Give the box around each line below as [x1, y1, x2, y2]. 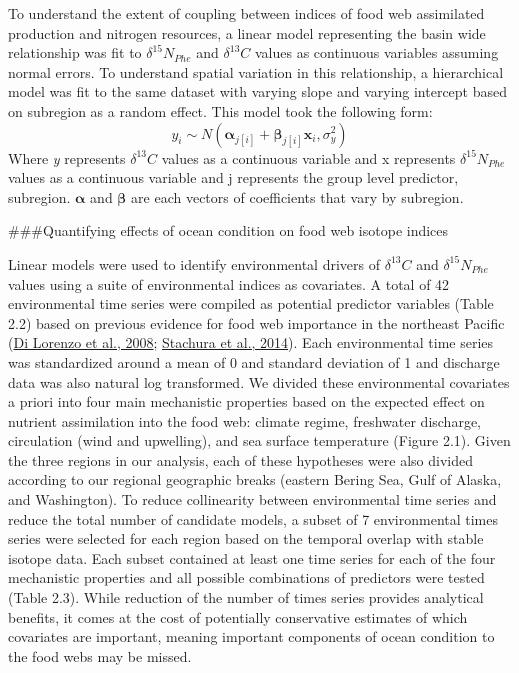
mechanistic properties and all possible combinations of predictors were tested [8, 567, 485, 588]
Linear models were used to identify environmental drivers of [8, 253, 381, 274]
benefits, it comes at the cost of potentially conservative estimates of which [8, 606, 468, 627]
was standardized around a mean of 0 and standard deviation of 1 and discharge [8, 351, 500, 372]
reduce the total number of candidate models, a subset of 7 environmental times [8, 508, 499, 529]
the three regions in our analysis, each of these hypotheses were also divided [8, 449, 473, 470]
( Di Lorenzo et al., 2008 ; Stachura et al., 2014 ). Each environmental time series [8, 332, 494, 353]
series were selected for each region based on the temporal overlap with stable [8, 528, 484, 549]
